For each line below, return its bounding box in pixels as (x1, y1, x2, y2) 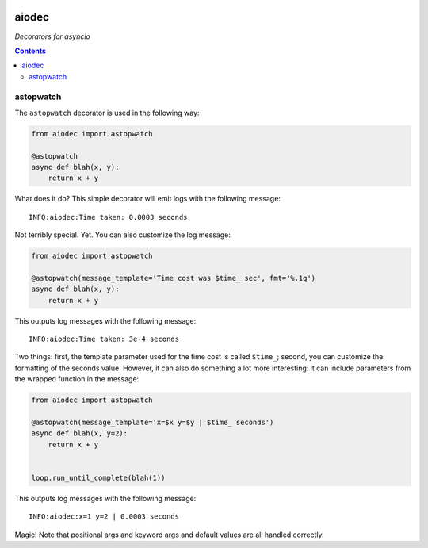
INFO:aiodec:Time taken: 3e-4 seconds (29, 335, 180, 344)
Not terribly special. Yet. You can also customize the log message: (14, 230, 231, 240)
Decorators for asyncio (14, 32, 91, 41)
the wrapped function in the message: (14, 374, 139, 384)
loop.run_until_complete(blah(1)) (31, 473, 166, 482)
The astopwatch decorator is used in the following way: (14, 108, 200, 117)
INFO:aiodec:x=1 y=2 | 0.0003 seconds (29, 512, 180, 521)
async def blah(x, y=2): (31, 429, 128, 438)
